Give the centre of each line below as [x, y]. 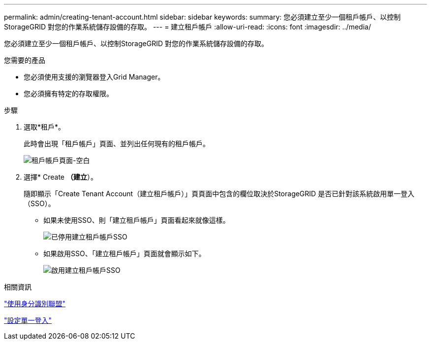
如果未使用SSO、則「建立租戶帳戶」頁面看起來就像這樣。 [137, 220]
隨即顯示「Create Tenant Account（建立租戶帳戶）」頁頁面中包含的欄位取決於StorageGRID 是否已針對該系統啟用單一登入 [219, 194]
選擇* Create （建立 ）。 [61, 177]
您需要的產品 [25, 60]
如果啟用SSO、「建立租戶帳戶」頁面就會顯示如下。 [124, 253]
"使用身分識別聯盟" [35, 304]
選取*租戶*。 [45, 127]
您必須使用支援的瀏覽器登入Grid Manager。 [94, 77]
